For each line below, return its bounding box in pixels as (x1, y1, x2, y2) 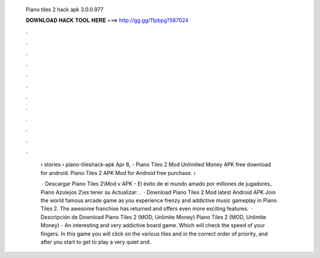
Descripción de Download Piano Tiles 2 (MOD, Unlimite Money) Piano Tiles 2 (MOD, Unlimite (40, 214, 267, 221)
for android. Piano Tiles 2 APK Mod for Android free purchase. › (40, 169, 196, 176)
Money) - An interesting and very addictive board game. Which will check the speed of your (40, 222, 265, 229)
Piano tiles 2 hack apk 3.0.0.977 (25, 6, 104, 13)
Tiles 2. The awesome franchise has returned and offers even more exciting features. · (40, 205, 253, 212)
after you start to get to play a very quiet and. (40, 238, 151, 246)
